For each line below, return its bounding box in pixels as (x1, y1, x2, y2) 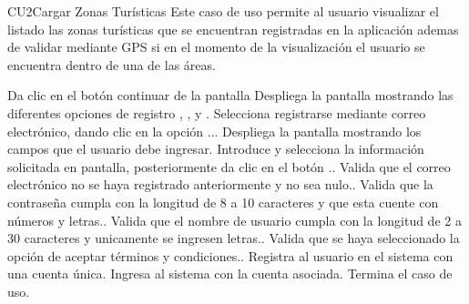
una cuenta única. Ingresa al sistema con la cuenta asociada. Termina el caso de (7, 264, 453, 283)
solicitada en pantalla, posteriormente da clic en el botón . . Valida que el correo (7, 157, 451, 176)
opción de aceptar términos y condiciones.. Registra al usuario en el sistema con (7, 246, 454, 265)
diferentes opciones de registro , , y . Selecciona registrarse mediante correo (7, 103, 426, 122)
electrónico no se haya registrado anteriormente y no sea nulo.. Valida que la (7, 175, 433, 194)
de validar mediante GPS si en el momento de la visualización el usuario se (7, 37, 425, 56)
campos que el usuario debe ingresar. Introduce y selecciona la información (7, 139, 424, 158)
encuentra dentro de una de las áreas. (7, 55, 216, 74)
